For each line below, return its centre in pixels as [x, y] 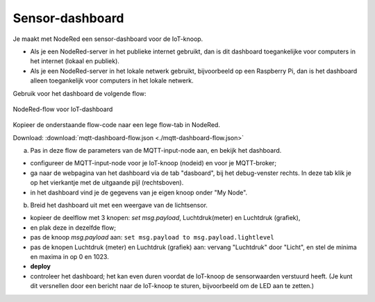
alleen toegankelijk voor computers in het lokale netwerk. [112, 81]
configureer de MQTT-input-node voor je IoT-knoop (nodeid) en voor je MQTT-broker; [153, 163]
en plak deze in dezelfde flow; [73, 227]
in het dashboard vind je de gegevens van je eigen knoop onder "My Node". [139, 192]
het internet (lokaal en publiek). [75, 61]
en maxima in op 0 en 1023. [69, 256]
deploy [41, 267]
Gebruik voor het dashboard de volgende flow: [80, 93]
